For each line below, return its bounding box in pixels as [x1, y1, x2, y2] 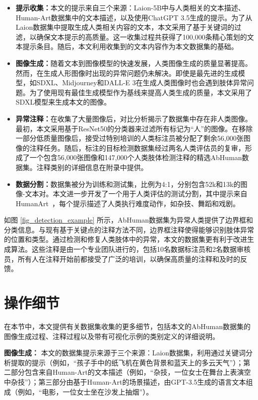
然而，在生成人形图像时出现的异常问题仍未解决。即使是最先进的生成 [15, 67, 238, 78]
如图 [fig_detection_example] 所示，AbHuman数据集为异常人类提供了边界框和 [4, 215, 254, 225]
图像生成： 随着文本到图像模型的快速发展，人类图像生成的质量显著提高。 [15, 57, 252, 68]
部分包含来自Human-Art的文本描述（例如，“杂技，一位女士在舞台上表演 [10, 367, 244, 377]
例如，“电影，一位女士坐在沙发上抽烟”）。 [17, 386, 153, 397]
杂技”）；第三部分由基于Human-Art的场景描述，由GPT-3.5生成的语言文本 [10, 376, 246, 387]
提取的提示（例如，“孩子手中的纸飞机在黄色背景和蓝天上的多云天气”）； [10, 357, 244, 367]
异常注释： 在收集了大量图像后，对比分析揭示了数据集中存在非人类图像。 [15, 113, 252, 123]
